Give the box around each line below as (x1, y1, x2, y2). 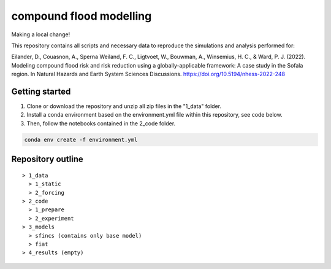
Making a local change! (11, 31, 70, 38)
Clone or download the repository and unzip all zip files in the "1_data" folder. (26, 103, 222, 110)
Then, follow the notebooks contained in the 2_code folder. (26, 120, 176, 127)
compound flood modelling (11, 9, 152, 23)
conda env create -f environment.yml (24, 136, 138, 143)
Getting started (11, 86, 71, 96)
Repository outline (11, 154, 84, 165)
